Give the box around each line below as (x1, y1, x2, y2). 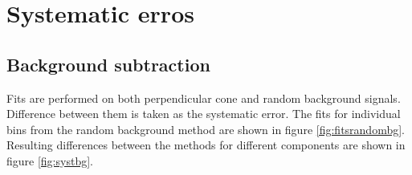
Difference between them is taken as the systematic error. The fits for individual (6, 105, 401, 122)
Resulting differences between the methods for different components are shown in (6, 136, 406, 153)
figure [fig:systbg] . (6, 152, 93, 169)
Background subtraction (6, 51, 210, 76)
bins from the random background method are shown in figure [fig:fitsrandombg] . (6, 120, 406, 137)
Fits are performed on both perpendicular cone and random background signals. (6, 89, 401, 106)
